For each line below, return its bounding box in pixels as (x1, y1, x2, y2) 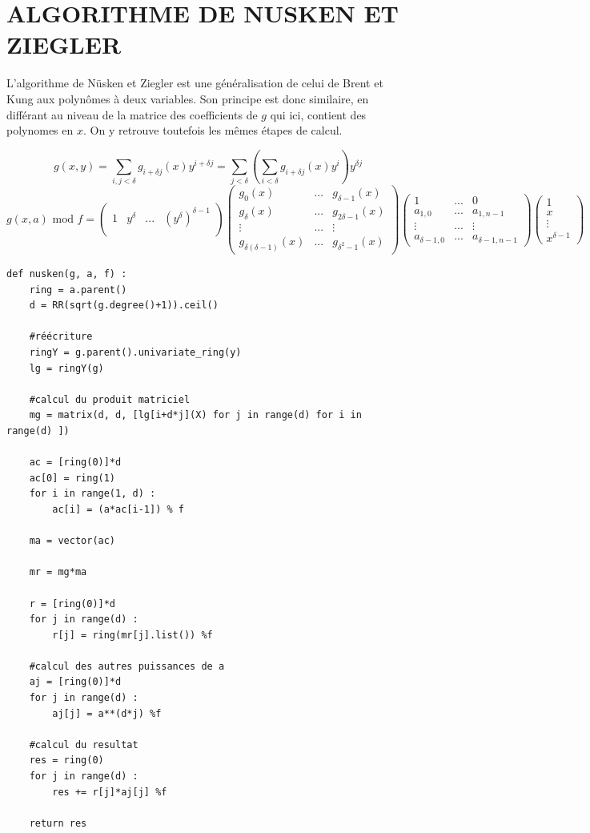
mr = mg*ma (29, 566, 87, 578)
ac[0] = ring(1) (29, 472, 116, 484)
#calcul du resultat (29, 738, 138, 751)
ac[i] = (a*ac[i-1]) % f (52, 503, 184, 515)
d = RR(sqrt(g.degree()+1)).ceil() (29, 300, 219, 312)
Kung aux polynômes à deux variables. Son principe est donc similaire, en (6, 90, 369, 107)
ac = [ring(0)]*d (29, 457, 122, 469)
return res (29, 817, 87, 829)
